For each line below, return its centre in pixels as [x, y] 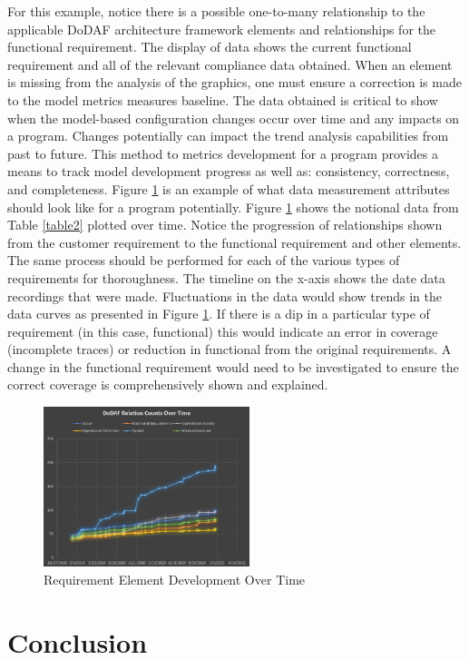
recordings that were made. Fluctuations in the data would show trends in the [225, 296]
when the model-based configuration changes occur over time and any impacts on [234, 118]
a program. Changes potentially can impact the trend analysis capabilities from [228, 136]
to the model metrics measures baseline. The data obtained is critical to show [223, 99]
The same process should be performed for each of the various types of [204, 260]
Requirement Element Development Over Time [175, 579]
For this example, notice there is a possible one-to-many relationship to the [216, 11]
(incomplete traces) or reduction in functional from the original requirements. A [230, 349]
